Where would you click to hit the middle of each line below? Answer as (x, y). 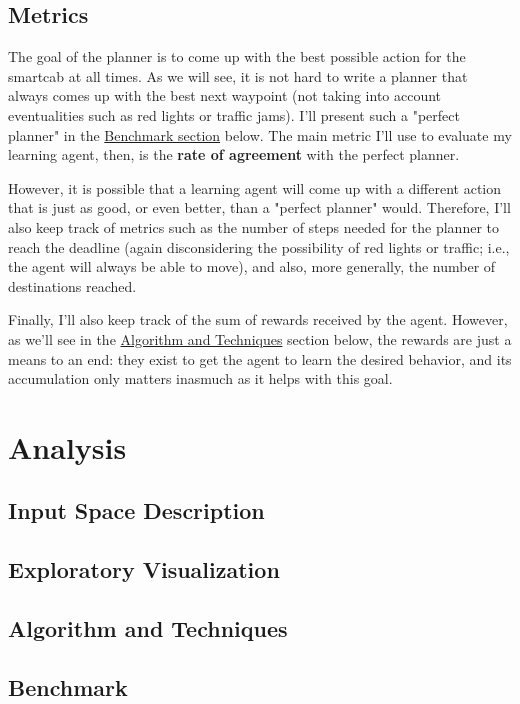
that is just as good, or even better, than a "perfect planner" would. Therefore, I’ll (259, 207)
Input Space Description (136, 510)
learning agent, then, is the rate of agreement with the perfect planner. (234, 154)
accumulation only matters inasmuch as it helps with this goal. (200, 378)
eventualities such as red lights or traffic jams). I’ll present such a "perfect (234, 114)
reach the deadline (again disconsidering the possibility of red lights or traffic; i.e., (259, 246)
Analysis (67, 446)
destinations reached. (72, 285)
